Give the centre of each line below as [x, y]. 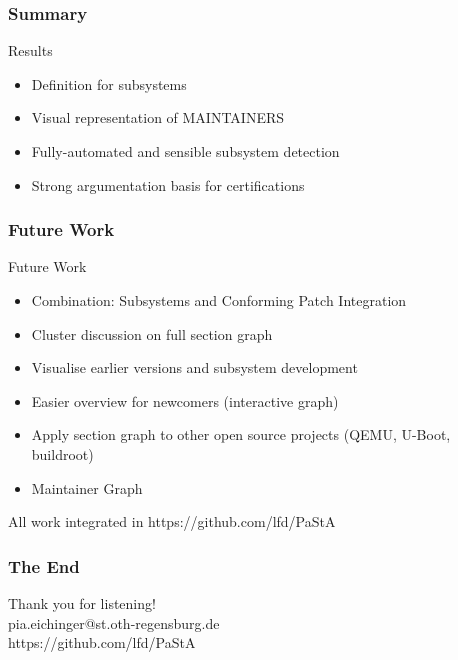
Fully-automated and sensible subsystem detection [185, 151]
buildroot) [62, 453]
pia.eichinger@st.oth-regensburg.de [114, 622]
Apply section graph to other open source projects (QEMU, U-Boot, [241, 434]
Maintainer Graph [87, 487]
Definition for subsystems [109, 83]
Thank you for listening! [82, 602]
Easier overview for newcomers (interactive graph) [185, 400]
